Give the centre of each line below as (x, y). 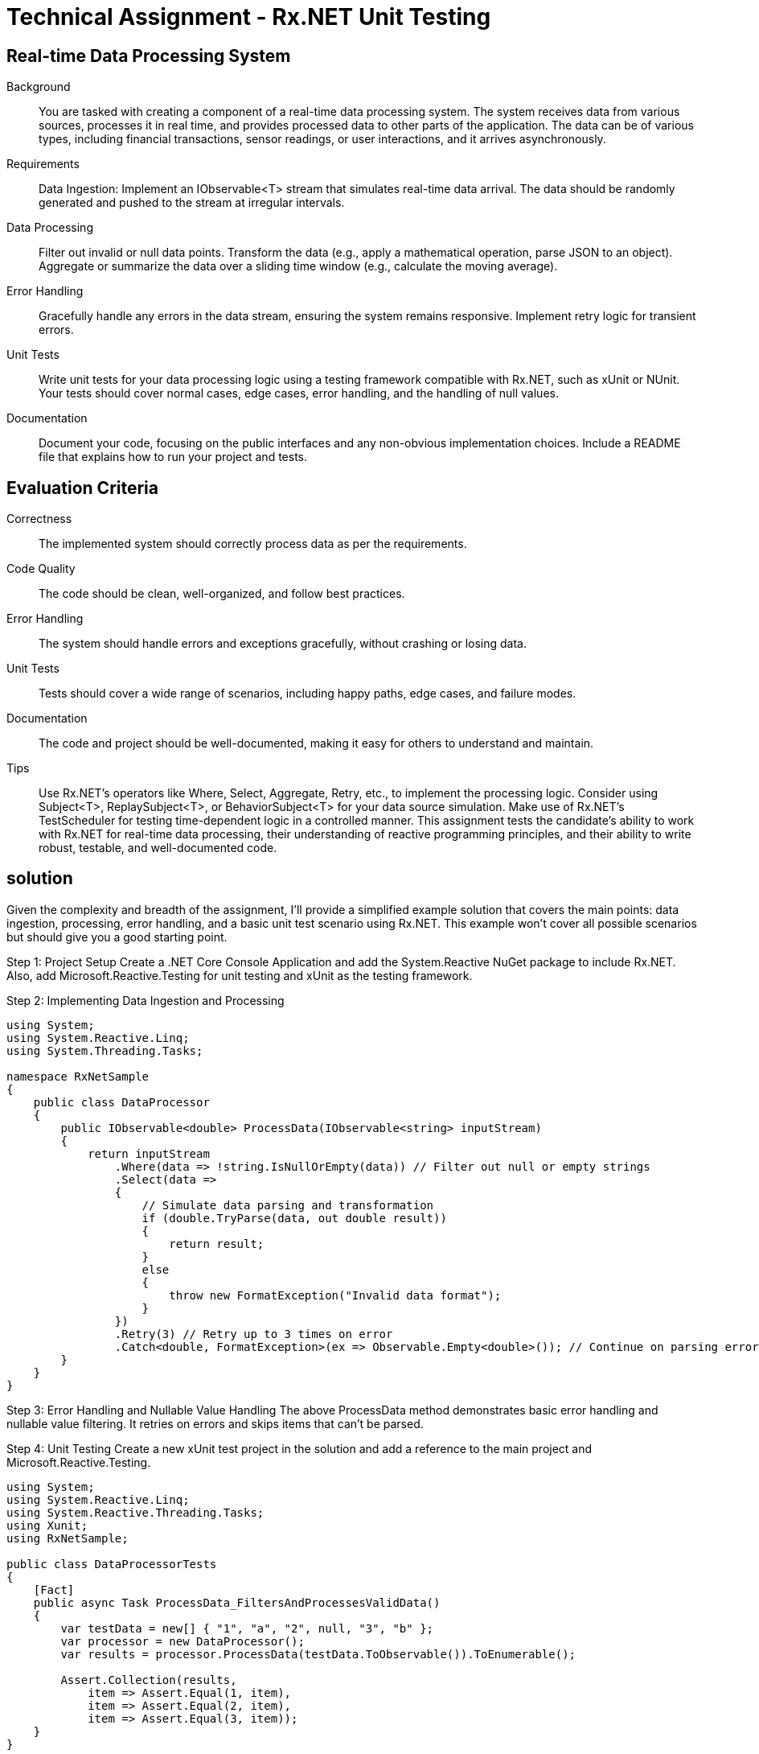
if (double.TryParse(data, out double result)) (294, 1218)
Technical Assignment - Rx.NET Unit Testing (249, 17)
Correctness (39, 519)
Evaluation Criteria (82, 488)
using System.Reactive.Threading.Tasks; (135, 1512)
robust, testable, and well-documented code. (158, 848)
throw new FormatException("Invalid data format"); (335, 1295)
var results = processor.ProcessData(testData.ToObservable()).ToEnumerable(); (318, 1654)
